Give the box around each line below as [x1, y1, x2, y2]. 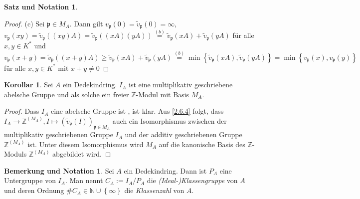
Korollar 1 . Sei [4, 79, 53, 90]
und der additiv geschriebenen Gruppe [125, 129, 242, 140]
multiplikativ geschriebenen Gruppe [4, 129, 113, 140]
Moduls [4, 149, 27, 159]
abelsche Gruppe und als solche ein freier [4, 89, 129, 99]
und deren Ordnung [4, 185, 64, 196]
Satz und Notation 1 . [4, 1, 78, 11]
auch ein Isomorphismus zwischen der [112, 115, 227, 126]
